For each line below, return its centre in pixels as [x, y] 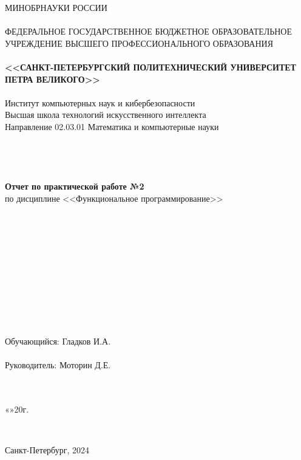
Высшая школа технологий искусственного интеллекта [106, 115]
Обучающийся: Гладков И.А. [58, 341]
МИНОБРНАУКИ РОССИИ [56, 7]
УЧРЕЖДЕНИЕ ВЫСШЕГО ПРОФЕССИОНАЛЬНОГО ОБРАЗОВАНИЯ [139, 43]
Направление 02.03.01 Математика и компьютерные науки [112, 126]
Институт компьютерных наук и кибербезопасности [100, 102]
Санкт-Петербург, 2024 [47, 449]
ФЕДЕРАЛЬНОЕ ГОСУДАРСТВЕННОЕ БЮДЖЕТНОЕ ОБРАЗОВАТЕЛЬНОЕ [149, 31]
